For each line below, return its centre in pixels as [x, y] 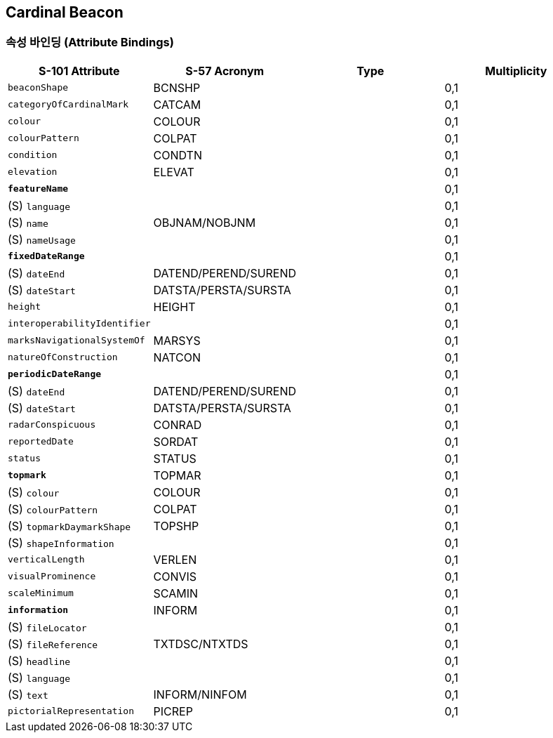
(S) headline [39, 660]
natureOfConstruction [63, 357]
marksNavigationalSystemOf [76, 341]
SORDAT [176, 441]
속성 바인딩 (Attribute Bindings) [90, 42]
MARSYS [177, 340]
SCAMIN [176, 593]
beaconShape [38, 88]
